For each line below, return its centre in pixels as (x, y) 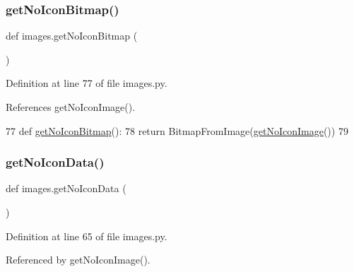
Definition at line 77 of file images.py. (87, 83)
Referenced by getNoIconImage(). (78, 260)
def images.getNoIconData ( (66, 188)
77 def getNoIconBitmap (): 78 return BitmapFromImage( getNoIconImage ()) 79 (177, 130)
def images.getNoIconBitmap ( (72, 36)
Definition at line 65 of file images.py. (87, 236)
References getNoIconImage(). (71, 107)
